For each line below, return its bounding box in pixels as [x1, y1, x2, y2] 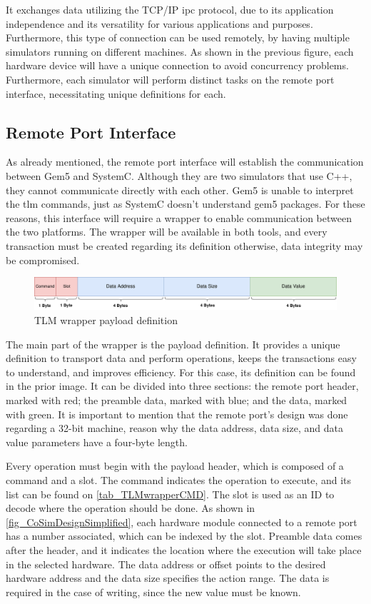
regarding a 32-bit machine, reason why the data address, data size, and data [6, 421, 343, 436]
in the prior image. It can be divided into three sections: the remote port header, [6, 378, 359, 393]
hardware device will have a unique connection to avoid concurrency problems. [6, 58, 349, 73]
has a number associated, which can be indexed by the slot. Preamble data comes [6, 528, 362, 543]
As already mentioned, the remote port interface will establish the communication [6, 154, 364, 169]
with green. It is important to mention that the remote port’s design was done [6, 406, 348, 421]
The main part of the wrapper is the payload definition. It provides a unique [6, 336, 340, 351]
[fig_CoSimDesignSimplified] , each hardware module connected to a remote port [6, 514, 357, 529]
